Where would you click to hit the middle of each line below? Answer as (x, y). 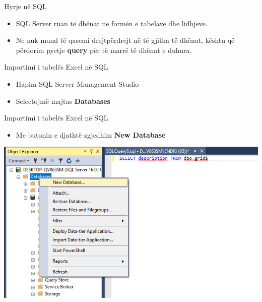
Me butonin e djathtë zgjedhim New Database (91, 134)
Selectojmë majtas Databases (63, 101)
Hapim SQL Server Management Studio (77, 83)
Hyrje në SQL (25, 6)
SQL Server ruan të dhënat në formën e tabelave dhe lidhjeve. (112, 23)
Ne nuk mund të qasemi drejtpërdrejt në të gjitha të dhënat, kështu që (125, 40)
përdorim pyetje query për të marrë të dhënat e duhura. (104, 50)
